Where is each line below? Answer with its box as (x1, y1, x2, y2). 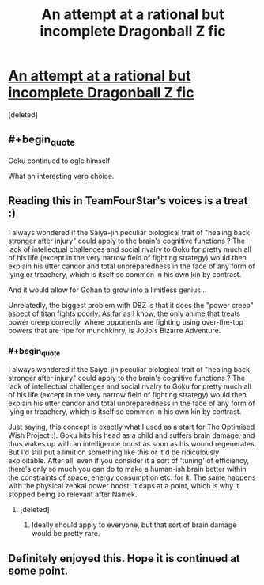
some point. (8, 564, 69, 577)
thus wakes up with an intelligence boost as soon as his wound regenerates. (8, 439, 257, 449)
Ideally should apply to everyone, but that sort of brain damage (31, 520, 237, 530)
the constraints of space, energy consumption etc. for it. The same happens (8, 473, 256, 482)
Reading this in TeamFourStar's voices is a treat (8, 194, 248, 207)
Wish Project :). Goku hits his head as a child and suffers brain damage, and (8, 431, 255, 440)
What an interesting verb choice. (8, 171, 115, 180)
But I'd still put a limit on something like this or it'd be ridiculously (8, 447, 220, 457)
